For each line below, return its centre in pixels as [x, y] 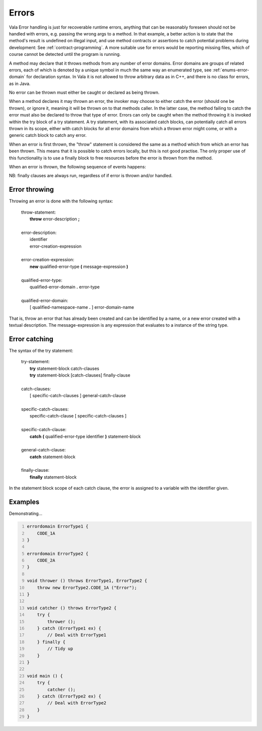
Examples [24, 502]
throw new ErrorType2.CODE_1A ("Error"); [87, 588]
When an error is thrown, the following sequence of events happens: [78, 166]
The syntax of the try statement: [41, 350]
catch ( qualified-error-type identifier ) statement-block [85, 436]
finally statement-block [53, 477]
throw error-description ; [55, 219]
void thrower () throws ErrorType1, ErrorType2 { [87, 581]
